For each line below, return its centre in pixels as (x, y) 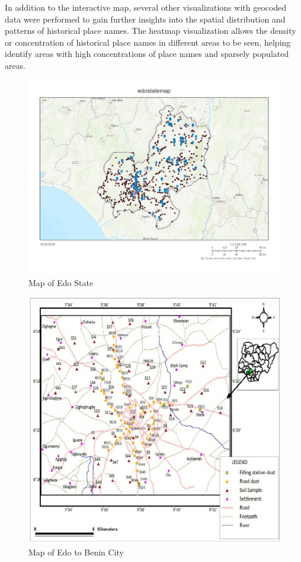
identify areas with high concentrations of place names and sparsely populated (147, 54)
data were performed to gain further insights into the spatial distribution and (145, 19)
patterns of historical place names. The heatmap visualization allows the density (150, 31)
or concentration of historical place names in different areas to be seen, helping (148, 42)
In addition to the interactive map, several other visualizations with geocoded (146, 7)
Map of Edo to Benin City (76, 552)
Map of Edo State (61, 282)
